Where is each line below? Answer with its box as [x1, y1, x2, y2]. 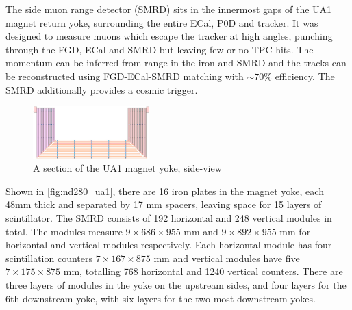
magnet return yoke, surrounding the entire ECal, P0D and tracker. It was [5, 15, 318, 29]
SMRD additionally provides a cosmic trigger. [5, 82, 198, 96]
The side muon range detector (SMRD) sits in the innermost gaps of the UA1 [5, 2, 332, 16]
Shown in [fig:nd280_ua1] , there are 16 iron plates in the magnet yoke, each [5, 183, 324, 198]
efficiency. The [275, 68, 335, 83]
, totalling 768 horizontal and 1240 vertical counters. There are [79, 264, 343, 279]
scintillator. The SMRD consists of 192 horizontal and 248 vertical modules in [5, 211, 332, 225]
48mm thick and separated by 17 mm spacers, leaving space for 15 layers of [5, 197, 322, 211]
